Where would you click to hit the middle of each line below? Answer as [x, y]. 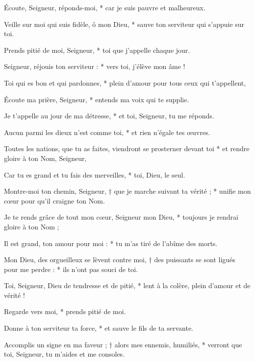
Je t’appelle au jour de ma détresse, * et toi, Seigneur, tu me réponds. [109, 116]
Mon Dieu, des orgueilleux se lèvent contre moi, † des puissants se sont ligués [120, 260]
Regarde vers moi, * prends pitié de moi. [65, 311]
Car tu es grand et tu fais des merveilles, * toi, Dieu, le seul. [95, 174]
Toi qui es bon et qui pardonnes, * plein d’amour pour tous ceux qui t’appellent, [125, 82]
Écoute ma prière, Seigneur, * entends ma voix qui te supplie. [97, 99]
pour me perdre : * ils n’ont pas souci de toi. [71, 269]
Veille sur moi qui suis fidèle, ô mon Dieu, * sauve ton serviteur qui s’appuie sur [124, 24]
